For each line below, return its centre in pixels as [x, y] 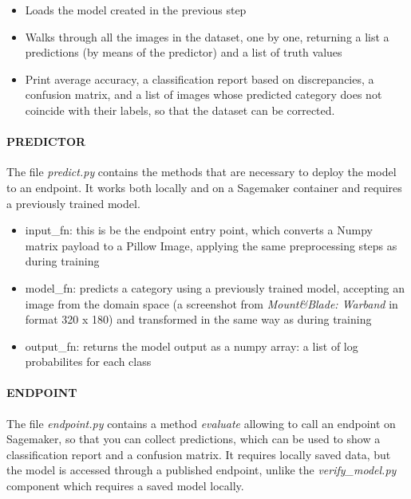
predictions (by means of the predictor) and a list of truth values [184, 52]
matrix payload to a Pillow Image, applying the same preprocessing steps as [211, 245]
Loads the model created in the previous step [136, 10]
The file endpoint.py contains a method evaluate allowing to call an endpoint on [201, 423]
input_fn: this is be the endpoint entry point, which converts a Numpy [199, 230]
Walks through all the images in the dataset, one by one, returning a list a [207, 36]
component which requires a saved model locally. [125, 486]
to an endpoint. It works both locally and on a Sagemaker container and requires [204, 187]
